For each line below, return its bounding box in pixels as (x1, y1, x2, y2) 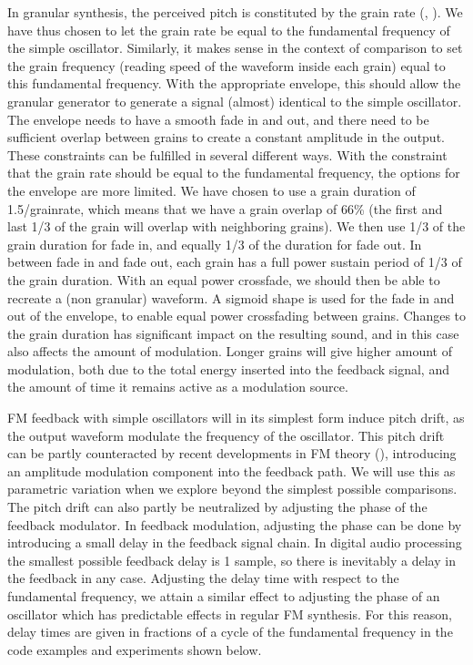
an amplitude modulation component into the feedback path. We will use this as (7, 461, 456, 480)
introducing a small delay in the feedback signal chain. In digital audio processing (7, 533, 462, 552)
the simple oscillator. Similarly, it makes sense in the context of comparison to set (7, 38, 463, 57)
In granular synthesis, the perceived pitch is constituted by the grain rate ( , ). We (7, 3, 463, 21)
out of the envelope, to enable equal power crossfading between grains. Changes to (7, 306, 467, 325)
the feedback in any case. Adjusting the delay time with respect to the (7, 568, 399, 588)
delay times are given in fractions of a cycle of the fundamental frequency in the (7, 622, 453, 641)
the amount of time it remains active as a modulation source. (7, 377, 348, 396)
